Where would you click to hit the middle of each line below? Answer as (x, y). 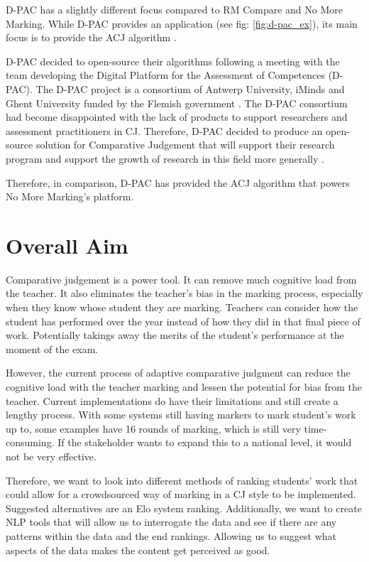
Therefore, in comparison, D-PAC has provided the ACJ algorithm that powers (178, 182)
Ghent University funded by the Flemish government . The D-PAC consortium (177, 103)
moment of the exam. (52, 348)
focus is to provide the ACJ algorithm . (91, 37)
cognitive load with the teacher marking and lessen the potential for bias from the (184, 387)
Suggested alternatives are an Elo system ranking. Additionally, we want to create (184, 508)
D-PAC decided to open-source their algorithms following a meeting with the (173, 61)
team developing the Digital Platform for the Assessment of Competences (165, 75)
